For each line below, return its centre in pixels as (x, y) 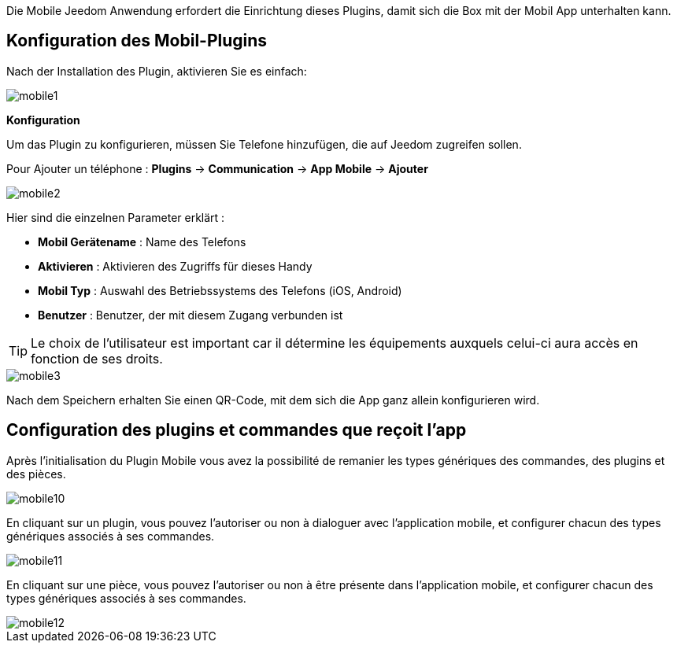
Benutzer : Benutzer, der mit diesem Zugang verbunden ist (191, 315)
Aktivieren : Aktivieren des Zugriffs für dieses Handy (175, 266)
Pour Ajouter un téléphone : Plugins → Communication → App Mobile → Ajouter (217, 168)
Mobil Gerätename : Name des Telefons (142, 242)
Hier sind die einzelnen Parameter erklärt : (116, 217)
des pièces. (36, 474)
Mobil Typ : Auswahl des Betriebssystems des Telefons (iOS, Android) (220, 290)
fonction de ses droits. (97, 358)
